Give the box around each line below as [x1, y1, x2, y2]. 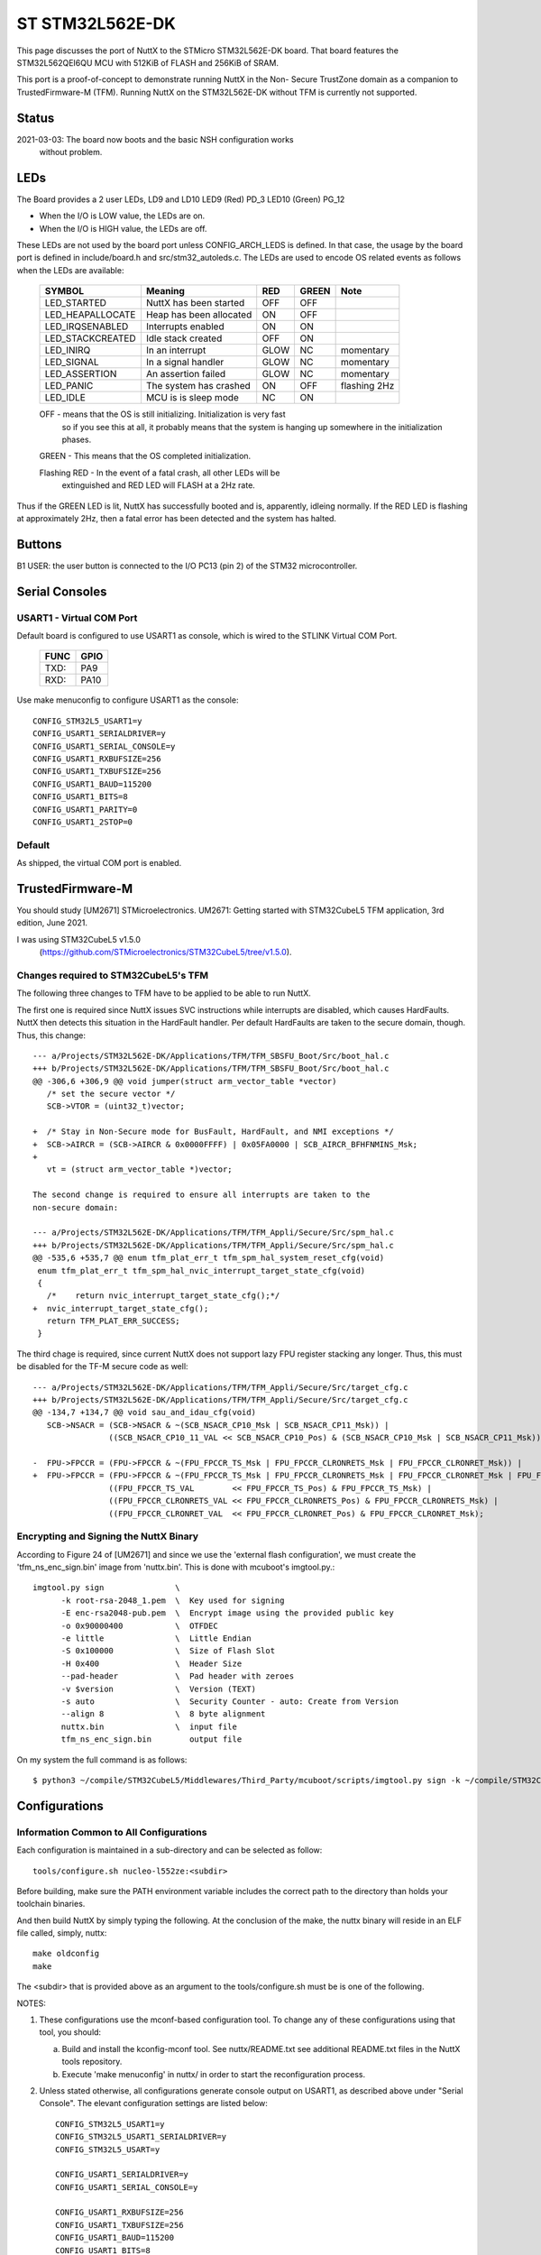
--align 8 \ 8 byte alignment [60, 1709, 266, 1719]
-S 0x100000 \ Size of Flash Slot [60, 1646, 275, 1656]
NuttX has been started [145, 297, 245, 309]
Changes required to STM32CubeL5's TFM [16, 969, 209, 981]
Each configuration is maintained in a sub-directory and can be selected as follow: [16, 1845, 323, 1855]
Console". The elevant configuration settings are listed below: [39, 2098, 268, 2109]
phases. [61, 434, 92, 446]
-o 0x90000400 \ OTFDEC [60, 1620, 218, 1631]
